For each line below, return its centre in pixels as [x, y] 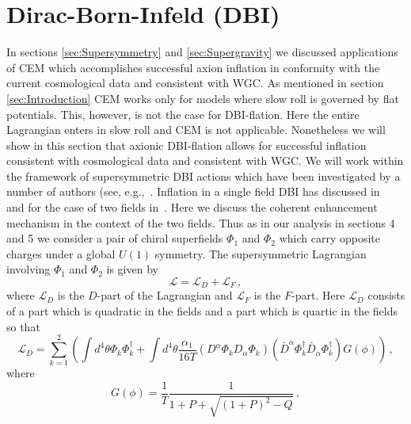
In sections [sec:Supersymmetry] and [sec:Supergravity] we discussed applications [202, 52]
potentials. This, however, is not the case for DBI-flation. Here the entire [183, 114]
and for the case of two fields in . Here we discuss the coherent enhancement [192, 207]
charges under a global [61, 253]
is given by [132, 269]
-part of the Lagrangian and [165, 295]
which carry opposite [330, 238]
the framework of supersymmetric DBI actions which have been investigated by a [204, 176]
